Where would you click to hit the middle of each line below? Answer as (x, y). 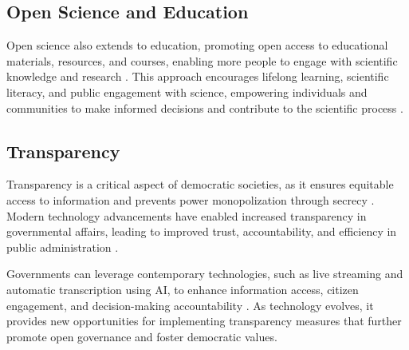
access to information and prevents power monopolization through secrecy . (191, 199)
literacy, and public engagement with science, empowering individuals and (187, 91)
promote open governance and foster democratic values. (142, 336)
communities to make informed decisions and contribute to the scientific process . (205, 107)
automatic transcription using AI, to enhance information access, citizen (183, 289)
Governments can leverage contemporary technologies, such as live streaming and (205, 274)
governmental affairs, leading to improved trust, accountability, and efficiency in (202, 231)
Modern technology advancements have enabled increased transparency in (187, 215)
